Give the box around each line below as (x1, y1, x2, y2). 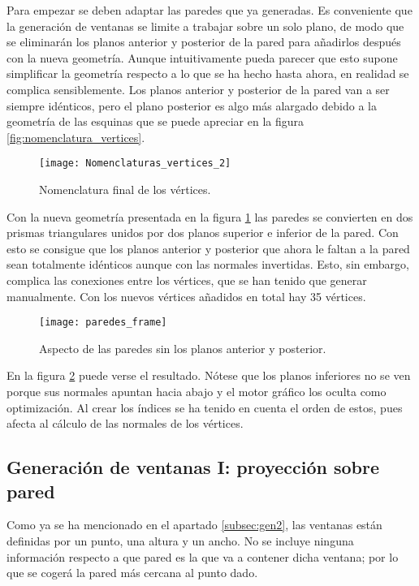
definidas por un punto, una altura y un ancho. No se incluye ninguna (6, 532, 354, 549)
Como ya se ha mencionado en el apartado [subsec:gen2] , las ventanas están (6, 516, 382, 533)
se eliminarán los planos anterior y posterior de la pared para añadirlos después (6, 33, 401, 50)
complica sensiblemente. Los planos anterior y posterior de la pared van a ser (6, 80, 390, 97)
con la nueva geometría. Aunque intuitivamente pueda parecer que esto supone (6, 49, 398, 66)
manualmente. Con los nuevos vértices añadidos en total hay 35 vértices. (6, 287, 366, 304)
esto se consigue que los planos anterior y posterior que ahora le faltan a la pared (6, 239, 410, 256)
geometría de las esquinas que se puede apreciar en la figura (6, 113, 304, 130)
